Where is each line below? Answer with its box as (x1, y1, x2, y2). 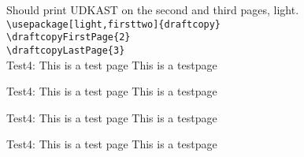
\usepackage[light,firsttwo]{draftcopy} (6, 18, 221, 30)
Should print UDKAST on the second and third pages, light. (6, 2, 299, 17)
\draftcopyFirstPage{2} (6, 32, 131, 43)
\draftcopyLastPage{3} (6, 44, 125, 56)
